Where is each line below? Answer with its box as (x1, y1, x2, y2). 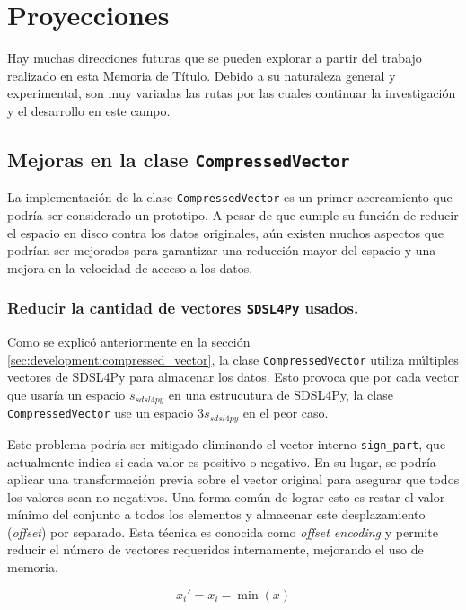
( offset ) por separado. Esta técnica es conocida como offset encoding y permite (7, 522, 438, 541)
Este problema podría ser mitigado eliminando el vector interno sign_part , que (7, 434, 446, 453)
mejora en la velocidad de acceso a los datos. (7, 258, 253, 277)
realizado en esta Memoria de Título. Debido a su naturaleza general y (7, 66, 396, 84)
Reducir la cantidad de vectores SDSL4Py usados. (7, 296, 359, 319)
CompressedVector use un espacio (7, 403, 194, 422)
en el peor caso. (242, 403, 329, 422)
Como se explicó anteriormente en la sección (7, 332, 251, 351)
